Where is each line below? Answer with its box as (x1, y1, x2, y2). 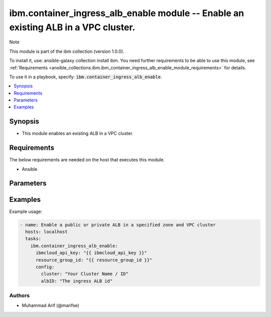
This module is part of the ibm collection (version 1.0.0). (9, 48, 124, 54)
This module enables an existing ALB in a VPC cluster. (22, 131, 133, 137)
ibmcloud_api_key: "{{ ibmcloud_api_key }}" (36, 250, 148, 256)
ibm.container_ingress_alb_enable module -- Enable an (9, 8, 244, 19)
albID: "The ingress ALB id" (41, 278, 113, 284)
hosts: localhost (25, 229, 68, 235)
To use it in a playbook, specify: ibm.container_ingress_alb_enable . (9, 73, 163, 80)
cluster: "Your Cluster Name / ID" (41, 271, 129, 277)
